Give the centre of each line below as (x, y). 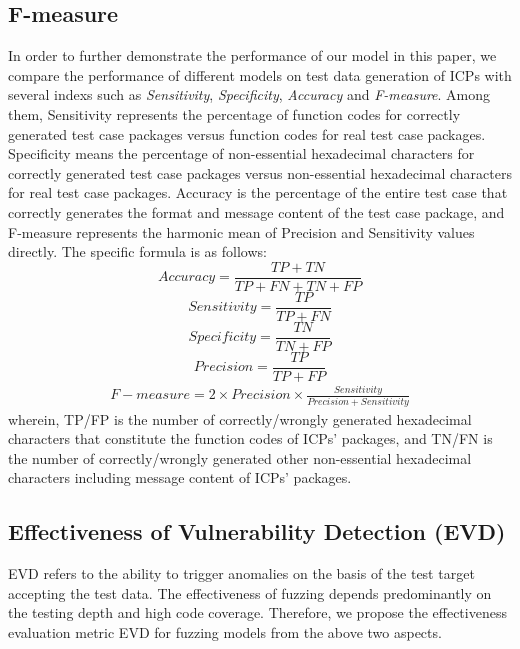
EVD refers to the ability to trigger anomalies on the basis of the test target (241, 573)
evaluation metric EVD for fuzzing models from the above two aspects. (225, 632)
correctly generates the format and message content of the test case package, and (256, 211)
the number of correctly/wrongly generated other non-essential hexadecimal (240, 457)
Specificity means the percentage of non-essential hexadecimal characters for (241, 153)
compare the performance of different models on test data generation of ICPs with (260, 74)
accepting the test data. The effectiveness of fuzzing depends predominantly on (250, 592)
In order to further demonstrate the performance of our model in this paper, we (252, 55)
